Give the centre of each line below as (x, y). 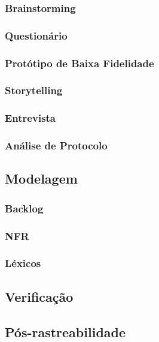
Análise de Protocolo (56, 145)
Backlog (24, 208)
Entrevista (30, 118)
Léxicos (23, 263)
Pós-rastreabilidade (65, 331)
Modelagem (41, 178)
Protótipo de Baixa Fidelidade (79, 63)
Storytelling (34, 90)
